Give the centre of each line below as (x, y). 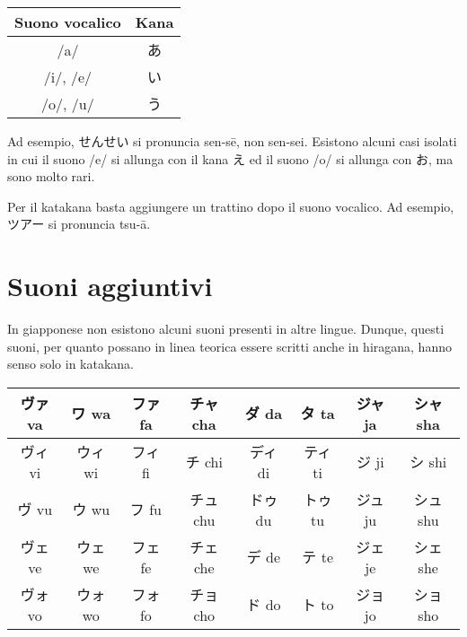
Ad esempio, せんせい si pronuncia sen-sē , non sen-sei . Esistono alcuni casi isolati (232, 141)
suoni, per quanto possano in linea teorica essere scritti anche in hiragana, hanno (229, 346)
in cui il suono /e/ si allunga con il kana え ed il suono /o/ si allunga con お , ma (230, 158)
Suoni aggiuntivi (110, 286)
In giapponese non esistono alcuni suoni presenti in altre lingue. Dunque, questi (226, 329)
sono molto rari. (51, 176)
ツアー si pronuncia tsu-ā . (79, 224)
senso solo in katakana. (71, 364)
